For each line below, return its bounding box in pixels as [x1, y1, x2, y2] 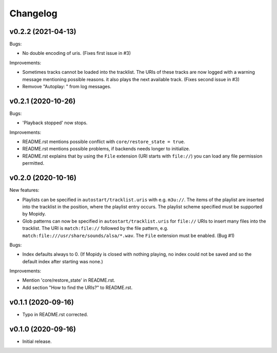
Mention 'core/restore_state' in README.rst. [22, 277, 115, 283]
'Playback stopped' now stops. [22, 120, 88, 126]
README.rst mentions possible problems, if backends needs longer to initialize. [22, 146, 190, 152]
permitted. [22, 160, 45, 166]
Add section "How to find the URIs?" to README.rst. [22, 284, 133, 290]
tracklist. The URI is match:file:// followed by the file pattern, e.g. [22, 225, 169, 231]
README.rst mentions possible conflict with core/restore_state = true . [22, 139, 185, 145]
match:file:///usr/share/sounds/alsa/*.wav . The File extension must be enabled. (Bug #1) [22, 232, 235, 239]
